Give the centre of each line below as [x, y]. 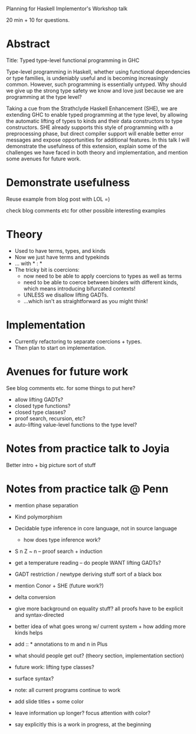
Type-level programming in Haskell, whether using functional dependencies [98, 72]
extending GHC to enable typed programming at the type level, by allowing [97, 114]
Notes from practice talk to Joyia [88, 448]
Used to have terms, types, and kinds [60, 250]
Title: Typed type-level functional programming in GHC [73, 60]
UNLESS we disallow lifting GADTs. [66, 295]
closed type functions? [43, 405]
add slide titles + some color [49, 701]
